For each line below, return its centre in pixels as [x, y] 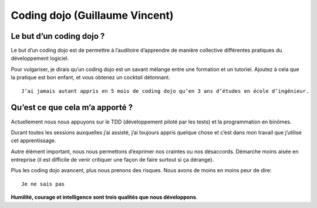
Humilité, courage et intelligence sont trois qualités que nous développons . [104, 197]
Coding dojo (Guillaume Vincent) [92, 15]
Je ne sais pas [43, 184]
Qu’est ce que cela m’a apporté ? [72, 108]
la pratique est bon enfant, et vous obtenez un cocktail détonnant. [90, 78]
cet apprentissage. [33, 140]
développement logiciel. [40, 58]
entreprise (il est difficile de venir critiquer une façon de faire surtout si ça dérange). [112, 160]
